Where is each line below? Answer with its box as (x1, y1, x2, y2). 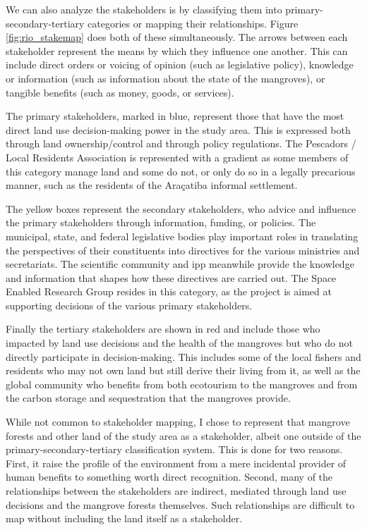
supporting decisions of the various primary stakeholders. (6, 297, 253, 312)
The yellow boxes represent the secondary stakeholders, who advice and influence (6, 201, 356, 216)
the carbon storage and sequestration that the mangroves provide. (6, 390, 291, 405)
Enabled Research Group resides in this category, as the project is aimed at (6, 284, 332, 299)
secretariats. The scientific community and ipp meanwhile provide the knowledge (6, 257, 354, 271)
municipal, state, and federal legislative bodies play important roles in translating (6, 228, 359, 243)
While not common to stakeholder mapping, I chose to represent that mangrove (6, 414, 350, 429)
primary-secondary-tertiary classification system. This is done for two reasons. (6, 442, 343, 457)
